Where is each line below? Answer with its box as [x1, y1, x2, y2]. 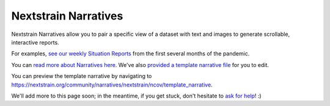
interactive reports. [11, 38, 59, 46]
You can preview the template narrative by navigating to [11, 72, 152, 80]
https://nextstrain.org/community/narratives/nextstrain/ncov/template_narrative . [11, 81, 213, 88]
